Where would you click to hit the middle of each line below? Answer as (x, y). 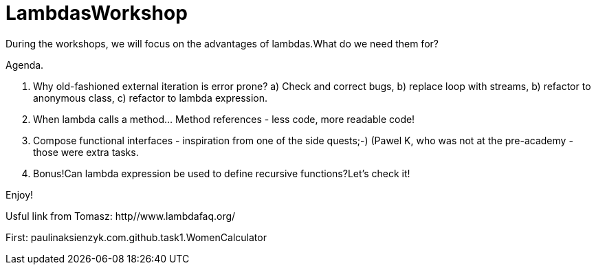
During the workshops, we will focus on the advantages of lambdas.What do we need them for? (222, 43)
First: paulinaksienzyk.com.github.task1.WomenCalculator (136, 237)
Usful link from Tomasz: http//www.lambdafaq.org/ (121, 216)
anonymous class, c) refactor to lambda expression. (151, 98)
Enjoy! (20, 194)
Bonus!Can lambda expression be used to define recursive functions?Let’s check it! (222, 173)
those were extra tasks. (86, 152)
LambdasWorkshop (97, 13)
